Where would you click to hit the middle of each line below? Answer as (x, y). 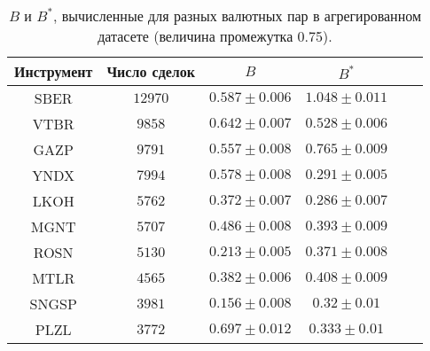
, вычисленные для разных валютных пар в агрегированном (237, 16)
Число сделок (151, 71)
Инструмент (54, 71)
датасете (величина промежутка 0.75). (215, 36)
